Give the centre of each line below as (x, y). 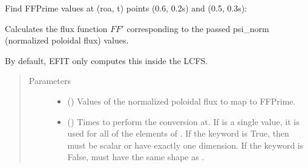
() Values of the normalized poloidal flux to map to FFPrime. (182, 101)
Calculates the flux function (56, 28)
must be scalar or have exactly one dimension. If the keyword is (185, 145)
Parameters (50, 81)
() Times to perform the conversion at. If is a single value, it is (183, 121)
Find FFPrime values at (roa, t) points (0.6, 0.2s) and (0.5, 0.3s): (126, 8)
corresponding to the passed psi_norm (198, 28)
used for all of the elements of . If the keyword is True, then (178, 133)
